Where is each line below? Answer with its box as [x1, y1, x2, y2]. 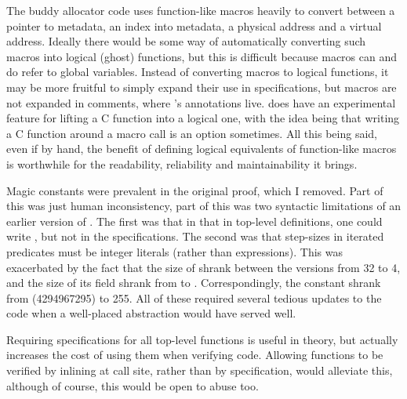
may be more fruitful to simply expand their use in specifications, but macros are [6, 78, 397, 95]
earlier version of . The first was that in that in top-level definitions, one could [6, 212, 383, 229]
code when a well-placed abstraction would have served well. [6, 305, 296, 321]
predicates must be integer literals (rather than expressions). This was [6, 243, 343, 259]
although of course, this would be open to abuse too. [6, 377, 259, 394]
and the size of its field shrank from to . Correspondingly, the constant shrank [6, 274, 381, 291]
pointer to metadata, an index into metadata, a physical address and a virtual [6, 17, 382, 34]
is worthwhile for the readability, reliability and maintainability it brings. [6, 155, 358, 172]
